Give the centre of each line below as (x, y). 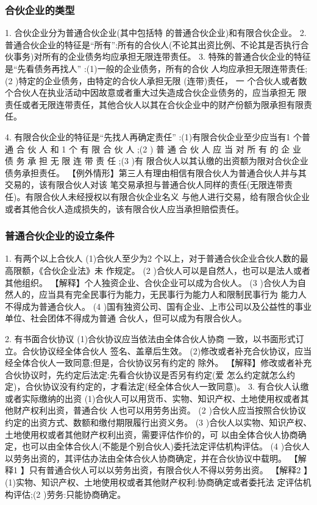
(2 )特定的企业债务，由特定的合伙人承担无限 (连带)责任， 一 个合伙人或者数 (156, 80)
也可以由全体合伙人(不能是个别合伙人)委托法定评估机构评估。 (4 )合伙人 (166, 446)
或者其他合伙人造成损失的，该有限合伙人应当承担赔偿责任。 (124, 208)
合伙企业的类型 (40, 9)
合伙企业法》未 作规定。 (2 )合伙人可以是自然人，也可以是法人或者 (176, 270)
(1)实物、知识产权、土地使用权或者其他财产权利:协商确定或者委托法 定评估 (154, 482)
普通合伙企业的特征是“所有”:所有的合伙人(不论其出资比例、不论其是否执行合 (157, 44)
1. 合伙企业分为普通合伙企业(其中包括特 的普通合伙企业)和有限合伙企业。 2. (156, 33)
